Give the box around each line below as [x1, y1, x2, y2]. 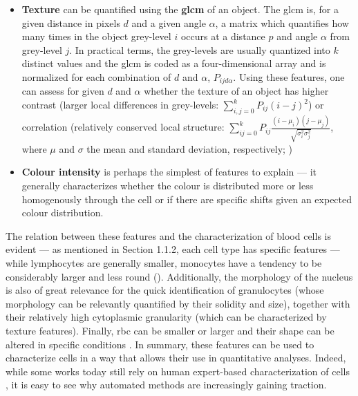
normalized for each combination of [21, 69, 171, 84]
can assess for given [21, 84, 104, 98]
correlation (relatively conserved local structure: [21, 120, 225, 134]
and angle [276, 29, 318, 44]
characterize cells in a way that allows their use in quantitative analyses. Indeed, [6, 350, 346, 365]
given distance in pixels [21, 15, 120, 30]
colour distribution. [21, 205, 104, 220]
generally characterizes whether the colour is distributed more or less [21, 178, 314, 193]
